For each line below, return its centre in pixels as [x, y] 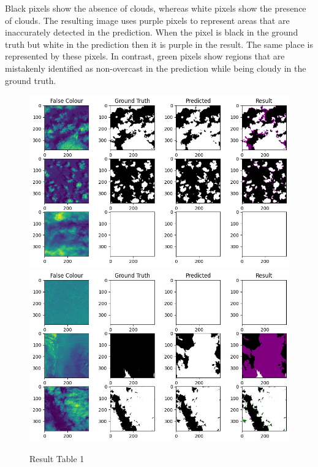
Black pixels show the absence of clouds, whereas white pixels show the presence [156, 8]
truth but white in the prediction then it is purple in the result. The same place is [159, 44]
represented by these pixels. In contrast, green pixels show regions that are [145, 56]
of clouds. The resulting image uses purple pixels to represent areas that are [147, 20]
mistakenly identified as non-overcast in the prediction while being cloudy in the [156, 68]
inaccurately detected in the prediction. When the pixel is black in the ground [152, 32]
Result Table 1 [57, 459]
